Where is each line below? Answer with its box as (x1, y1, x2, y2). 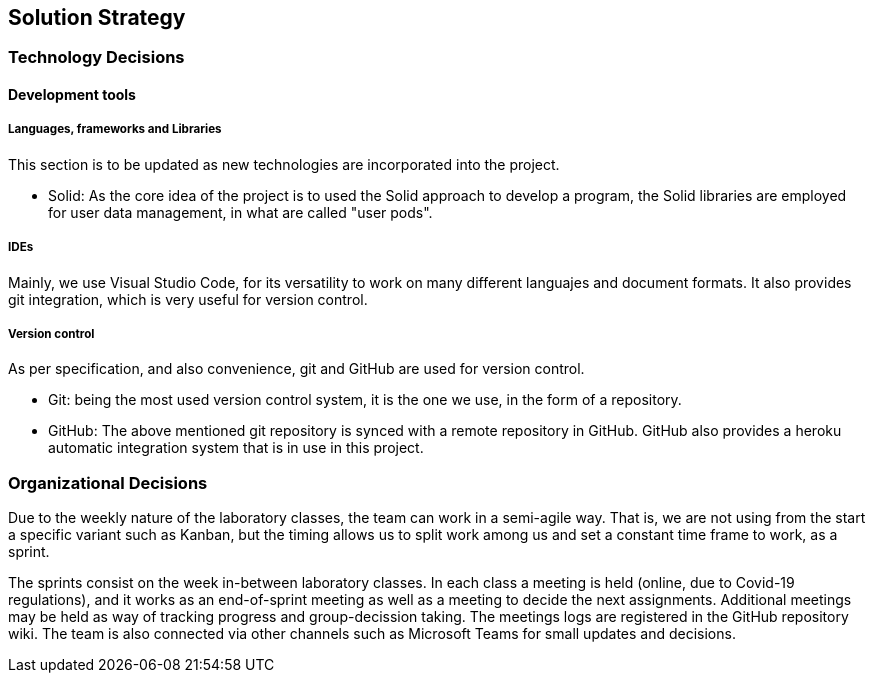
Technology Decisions (8, 47, 185, 68)
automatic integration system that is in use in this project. (48, 439, 424, 457)
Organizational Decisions (8, 472, 208, 493)
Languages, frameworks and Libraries (8, 122, 222, 137)
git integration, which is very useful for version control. (8, 290, 368, 308)
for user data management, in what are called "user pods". (48, 203, 433, 221)
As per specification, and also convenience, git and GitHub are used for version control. (8, 360, 585, 378)
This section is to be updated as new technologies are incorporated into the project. (8, 155, 560, 173)
